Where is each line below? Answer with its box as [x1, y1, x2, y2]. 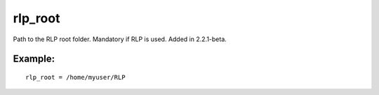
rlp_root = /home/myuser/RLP [25, 73, 126, 81]
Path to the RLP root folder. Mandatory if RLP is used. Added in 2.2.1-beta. [13, 35, 227, 43]
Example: [13, 53, 55, 65]
